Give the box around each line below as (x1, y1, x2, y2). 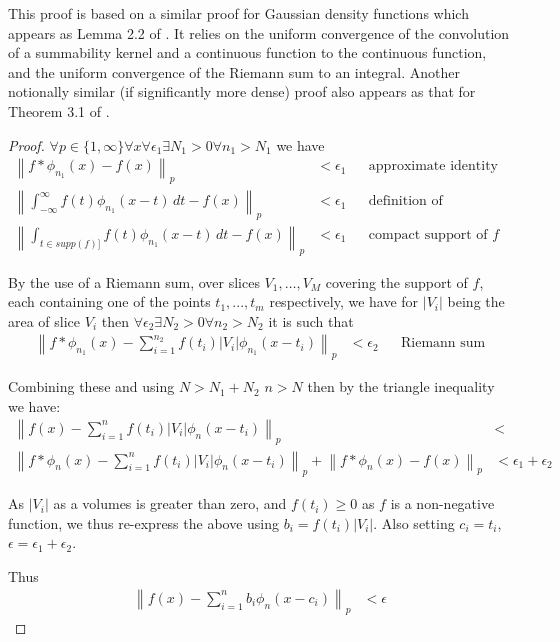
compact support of (368, 227, 488, 242)
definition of (368, 194, 443, 209)
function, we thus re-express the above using (8, 512, 280, 533)
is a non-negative (390, 493, 495, 514)
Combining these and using (8, 376, 175, 397)
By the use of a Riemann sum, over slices (8, 271, 260, 292)
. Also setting (373, 512, 455, 533)
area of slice (8, 310, 81, 331)
